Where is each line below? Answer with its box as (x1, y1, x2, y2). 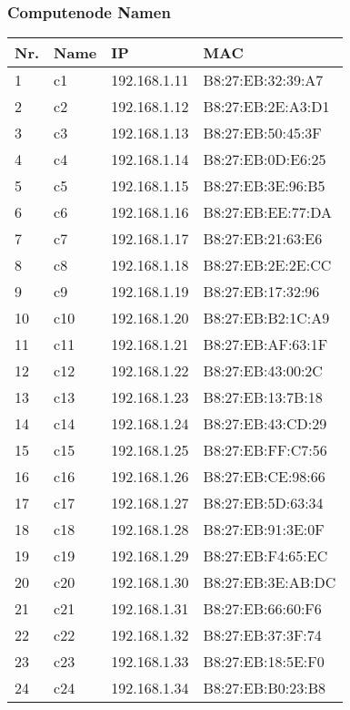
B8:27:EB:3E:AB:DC (203, 571, 336, 593)
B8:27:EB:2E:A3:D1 (203, 96, 330, 118)
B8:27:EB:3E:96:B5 (203, 175, 325, 197)
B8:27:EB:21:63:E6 (203, 228, 323, 250)
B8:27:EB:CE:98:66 (203, 466, 325, 488)
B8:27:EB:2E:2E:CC (203, 254, 332, 276)
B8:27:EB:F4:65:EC (203, 545, 328, 567)
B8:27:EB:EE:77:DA (203, 201, 332, 223)
